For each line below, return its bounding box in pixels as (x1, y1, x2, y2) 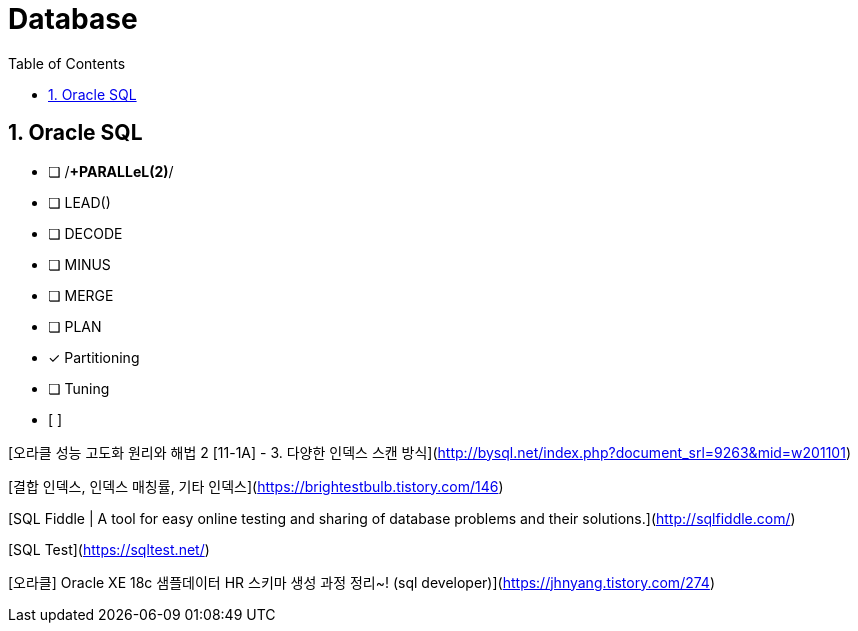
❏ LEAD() (48, 193, 111, 211)
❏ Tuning (48, 379, 110, 397)
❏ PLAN (48, 317, 102, 335)
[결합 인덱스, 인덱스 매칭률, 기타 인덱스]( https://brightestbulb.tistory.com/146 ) (8, 477, 504, 495)
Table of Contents (8, 54, 126, 72)
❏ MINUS (48, 255, 111, 273)
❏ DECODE (48, 224, 123, 242)
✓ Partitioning (48, 348, 140, 366)
